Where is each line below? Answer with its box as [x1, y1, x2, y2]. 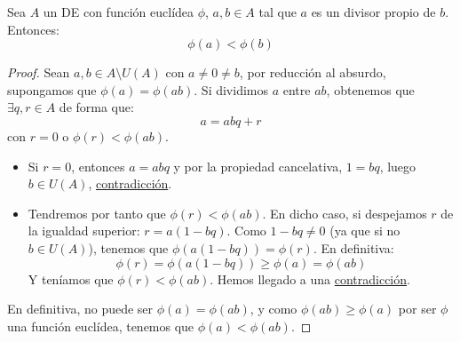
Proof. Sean [7, 63, 70, 82]
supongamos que [7, 80, 97, 99]
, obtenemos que [326, 80, 415, 99]
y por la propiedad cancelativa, [173, 156, 343, 175]
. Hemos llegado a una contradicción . [210, 269, 410, 288]
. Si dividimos [194, 80, 269, 99]
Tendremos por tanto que [28, 203, 166, 222]
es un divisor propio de [311, 3, 436, 20]
